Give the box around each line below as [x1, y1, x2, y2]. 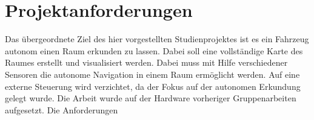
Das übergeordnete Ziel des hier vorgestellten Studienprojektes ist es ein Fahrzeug [5, 33, 309, 45]
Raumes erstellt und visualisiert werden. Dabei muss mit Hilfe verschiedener [5, 56, 288, 69]
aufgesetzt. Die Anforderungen [5, 103, 118, 116]
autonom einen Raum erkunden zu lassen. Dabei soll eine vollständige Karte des [5, 44, 303, 57]
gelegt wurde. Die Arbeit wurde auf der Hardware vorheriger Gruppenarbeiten [5, 92, 296, 104]
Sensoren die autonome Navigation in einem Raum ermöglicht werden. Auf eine [5, 68, 300, 80]
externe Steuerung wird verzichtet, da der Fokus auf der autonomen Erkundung [5, 80, 301, 92]
